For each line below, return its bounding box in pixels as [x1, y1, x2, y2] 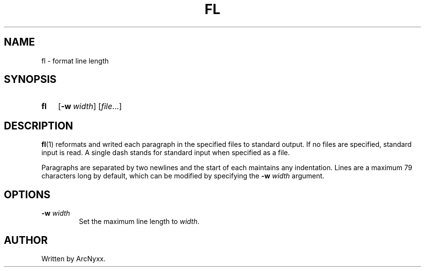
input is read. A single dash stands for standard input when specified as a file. [41, 148, 290, 157]
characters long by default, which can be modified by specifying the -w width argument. [41, 172, 325, 180]
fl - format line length [41, 56, 109, 65]
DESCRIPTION [4, 119, 73, 132]
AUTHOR [4, 234, 48, 246]
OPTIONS [4, 188, 50, 201]
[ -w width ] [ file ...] [58, 101, 122, 112]
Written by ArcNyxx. [41, 254, 106, 263]
